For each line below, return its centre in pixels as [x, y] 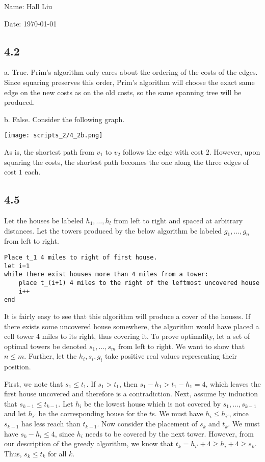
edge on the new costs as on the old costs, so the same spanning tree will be [123, 92]
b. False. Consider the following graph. [64, 119]
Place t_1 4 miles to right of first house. [81, 257]
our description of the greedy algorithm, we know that [89, 443]
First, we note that [34, 383]
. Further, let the [50, 356]
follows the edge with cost [163, 152]
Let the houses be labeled [44, 220]
